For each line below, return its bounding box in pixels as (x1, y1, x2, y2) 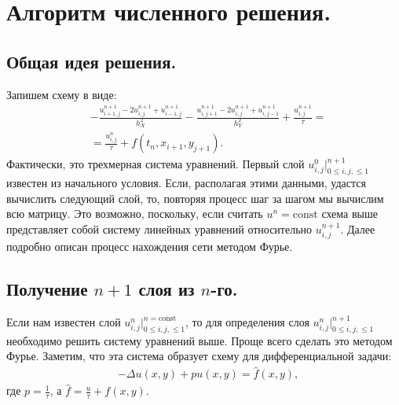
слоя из (138, 277, 195, 301)
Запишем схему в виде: (6, 86, 117, 102)
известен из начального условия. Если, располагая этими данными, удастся (6, 175, 366, 191)
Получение (6, 277, 88, 301)
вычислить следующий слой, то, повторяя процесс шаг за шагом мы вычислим (6, 190, 384, 206)
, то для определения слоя (185, 314, 309, 330)
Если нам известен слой (6, 314, 121, 330)
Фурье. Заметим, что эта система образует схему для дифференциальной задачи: (6, 348, 392, 364)
